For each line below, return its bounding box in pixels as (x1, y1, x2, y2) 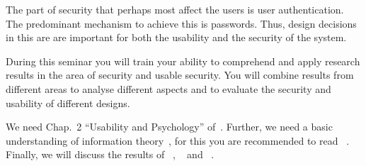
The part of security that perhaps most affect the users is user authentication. (6, 2, 344, 16)
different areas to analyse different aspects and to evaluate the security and (6, 81, 331, 96)
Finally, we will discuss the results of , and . (6, 147, 215, 162)
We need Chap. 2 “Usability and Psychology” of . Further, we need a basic (6, 119, 333, 134)
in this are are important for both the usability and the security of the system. (6, 30, 347, 45)
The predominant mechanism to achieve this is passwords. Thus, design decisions (6, 16, 357, 31)
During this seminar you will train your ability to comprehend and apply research (6, 53, 360, 68)
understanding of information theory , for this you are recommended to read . (6, 133, 350, 148)
